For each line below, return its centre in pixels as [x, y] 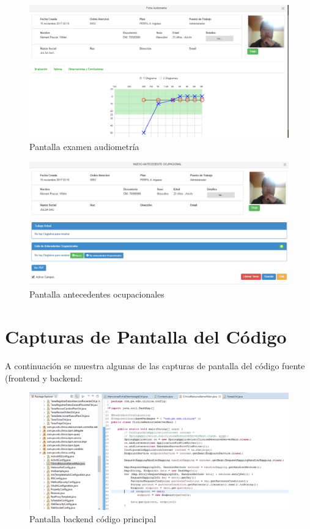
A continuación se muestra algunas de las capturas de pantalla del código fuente [155, 366]
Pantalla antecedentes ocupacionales [97, 294]
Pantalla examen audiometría [84, 146]
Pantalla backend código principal [93, 519]
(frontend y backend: [44, 377]
